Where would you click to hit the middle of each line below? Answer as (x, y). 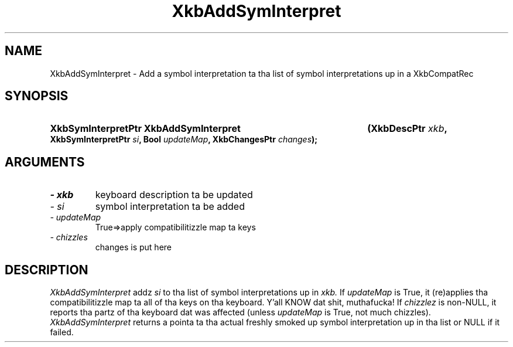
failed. (62, 332)
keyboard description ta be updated (174, 195)
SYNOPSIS (37, 96)
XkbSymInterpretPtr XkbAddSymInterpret (145, 129)
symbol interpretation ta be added (170, 207)
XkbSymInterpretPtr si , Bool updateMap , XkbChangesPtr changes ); (184, 140)
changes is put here (134, 247)
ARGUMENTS (45, 162)
